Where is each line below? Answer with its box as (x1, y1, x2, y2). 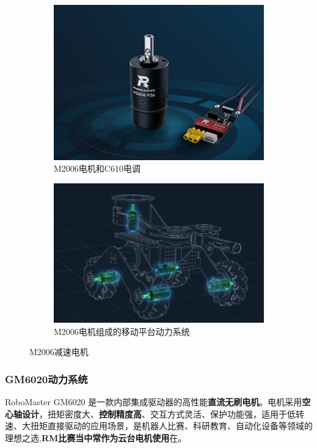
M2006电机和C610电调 (54, 162, 140, 175)
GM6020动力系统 (5, 371, 88, 386)
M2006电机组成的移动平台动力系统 (54, 325, 190, 337)
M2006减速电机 (29, 345, 89, 358)
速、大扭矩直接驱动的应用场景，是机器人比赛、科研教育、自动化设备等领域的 (5, 419, 313, 432)
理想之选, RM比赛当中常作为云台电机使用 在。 (5, 431, 187, 444)
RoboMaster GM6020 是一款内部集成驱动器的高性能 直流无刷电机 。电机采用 (5, 395, 302, 408)
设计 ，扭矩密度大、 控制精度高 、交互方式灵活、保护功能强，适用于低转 (21, 407, 304, 420)
